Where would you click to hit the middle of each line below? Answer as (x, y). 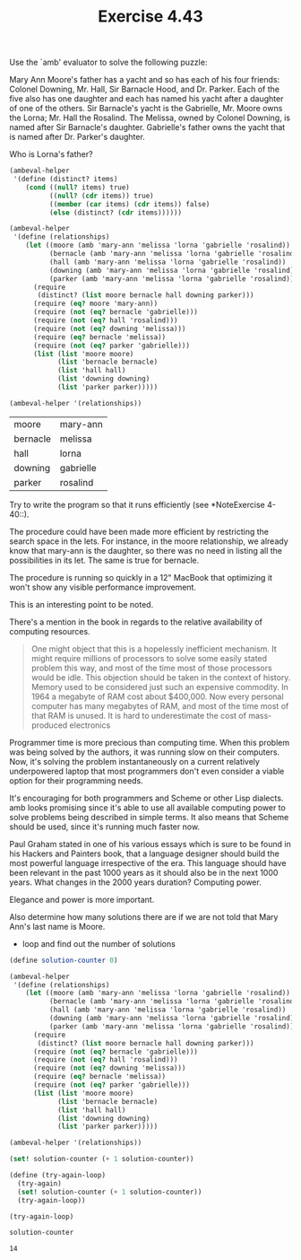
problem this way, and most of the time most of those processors (151, 668)
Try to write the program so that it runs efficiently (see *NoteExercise (138, 504)
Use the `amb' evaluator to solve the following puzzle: (108, 62)
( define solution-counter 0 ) (64, 960)
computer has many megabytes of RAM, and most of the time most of (160, 705)
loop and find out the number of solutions (99, 943)
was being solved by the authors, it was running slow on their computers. (145, 752)
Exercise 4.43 (150, 17)
